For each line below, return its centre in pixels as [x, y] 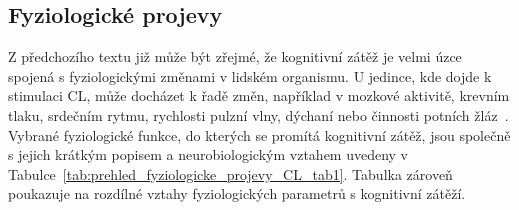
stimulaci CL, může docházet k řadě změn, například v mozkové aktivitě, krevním [259, 95]
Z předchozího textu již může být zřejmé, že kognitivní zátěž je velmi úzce [235, 56]
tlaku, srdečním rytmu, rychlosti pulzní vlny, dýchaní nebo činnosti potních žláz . [258, 114]
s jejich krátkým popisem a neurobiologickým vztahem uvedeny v [208, 154]
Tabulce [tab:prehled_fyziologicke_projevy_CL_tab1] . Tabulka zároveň [230, 173]
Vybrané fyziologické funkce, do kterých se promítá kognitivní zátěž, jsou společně [259, 134]
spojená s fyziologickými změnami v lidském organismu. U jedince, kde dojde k [250, 75]
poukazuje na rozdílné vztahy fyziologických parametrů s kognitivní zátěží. [237, 193]
